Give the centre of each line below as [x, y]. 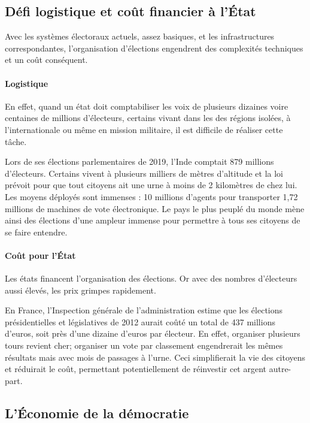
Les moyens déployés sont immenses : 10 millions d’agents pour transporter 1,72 [151, 196]
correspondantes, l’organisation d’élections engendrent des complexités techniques [154, 48]
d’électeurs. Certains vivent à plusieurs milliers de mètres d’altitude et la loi [144, 173]
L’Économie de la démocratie [97, 413]
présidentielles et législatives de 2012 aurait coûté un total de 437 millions [140, 321]
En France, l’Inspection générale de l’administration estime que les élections [144, 310]
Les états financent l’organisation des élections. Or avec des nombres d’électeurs [151, 278]
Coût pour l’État [40, 255]
